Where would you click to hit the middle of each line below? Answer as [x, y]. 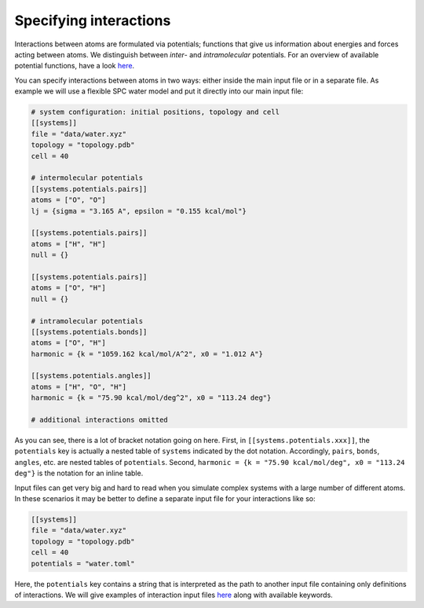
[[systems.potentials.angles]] [91, 376]
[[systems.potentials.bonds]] [89, 331]
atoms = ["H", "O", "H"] [79, 386]
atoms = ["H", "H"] [68, 244]
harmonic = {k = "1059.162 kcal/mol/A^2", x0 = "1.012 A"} [147, 354]
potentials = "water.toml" [83, 563]
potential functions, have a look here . [75, 66]
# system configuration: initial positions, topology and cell [155, 112]
